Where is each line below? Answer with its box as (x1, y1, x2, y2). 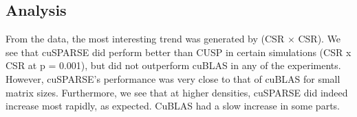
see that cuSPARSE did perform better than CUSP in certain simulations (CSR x (6, 44, 351, 59)
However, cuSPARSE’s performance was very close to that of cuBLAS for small (6, 71, 340, 86)
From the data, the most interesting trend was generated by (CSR (6, 31, 285, 46)
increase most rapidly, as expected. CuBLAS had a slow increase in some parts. (6, 99, 340, 113)
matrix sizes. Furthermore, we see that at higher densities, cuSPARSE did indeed (6, 85, 348, 99)
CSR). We (298, 31, 341, 46)
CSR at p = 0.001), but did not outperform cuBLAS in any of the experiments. (6, 58, 341, 73)
